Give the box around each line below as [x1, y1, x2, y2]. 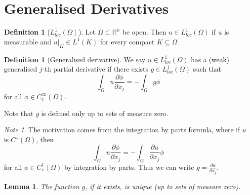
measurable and [4, 36, 51, 46]
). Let [78, 27, 96, 37]
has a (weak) [191, 54, 229, 64]
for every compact [100, 36, 155, 46]
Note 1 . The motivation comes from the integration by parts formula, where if [4, 124, 240, 135]
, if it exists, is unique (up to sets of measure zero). [85, 181, 241, 191]
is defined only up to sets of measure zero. [41, 108, 168, 118]
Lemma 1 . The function [4, 181, 80, 191]
